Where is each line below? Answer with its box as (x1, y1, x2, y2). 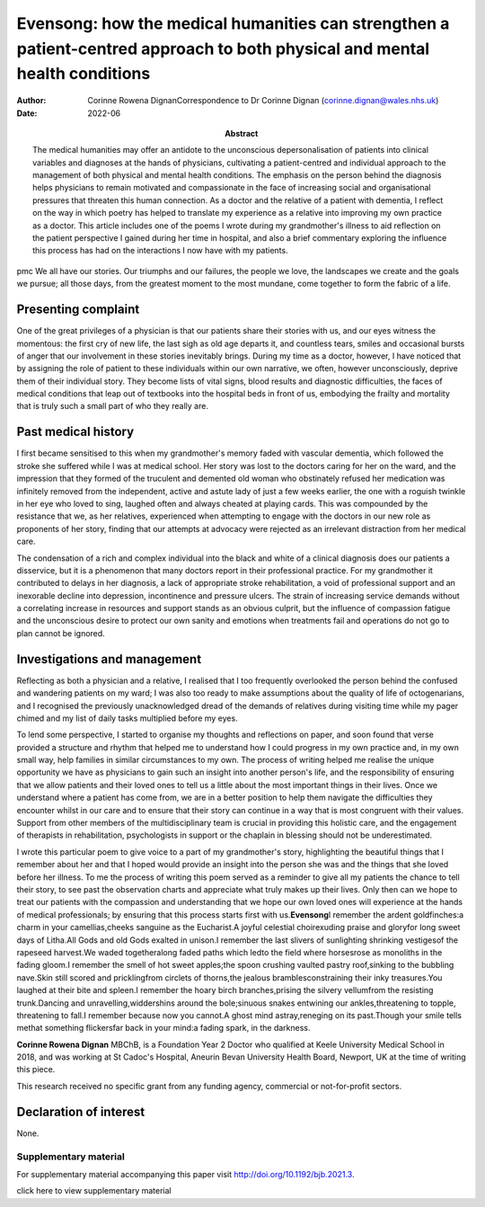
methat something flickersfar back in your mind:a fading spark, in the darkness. (16, 1023, 311, 1034)
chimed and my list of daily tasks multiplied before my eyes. (16, 713, 238, 723)
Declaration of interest (16, 1104, 145, 1119)
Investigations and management (16, 652, 202, 667)
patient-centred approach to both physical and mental (16, 39, 430, 58)
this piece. (16, 1064, 56, 1075)
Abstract (225, 128, 259, 138)
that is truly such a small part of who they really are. (16, 401, 208, 412)
